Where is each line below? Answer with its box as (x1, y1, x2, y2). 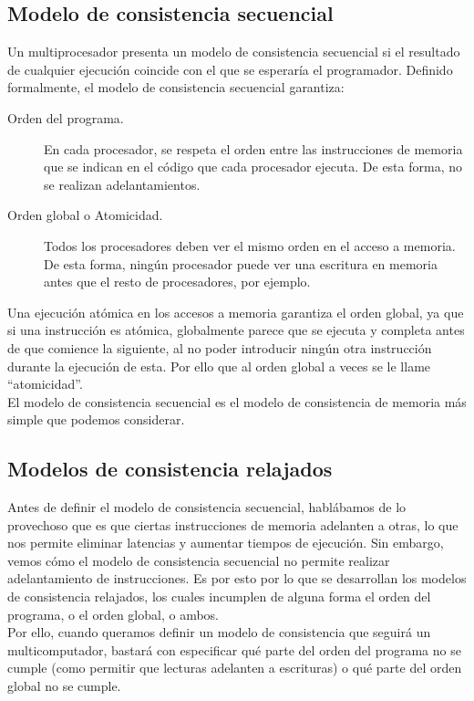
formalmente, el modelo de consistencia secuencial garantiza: (7, 78, 345, 97)
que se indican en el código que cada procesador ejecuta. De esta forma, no (44, 157, 463, 176)
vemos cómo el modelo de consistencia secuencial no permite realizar (7, 550, 390, 570)
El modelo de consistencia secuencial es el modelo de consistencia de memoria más (7, 392, 467, 411)
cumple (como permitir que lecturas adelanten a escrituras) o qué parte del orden (7, 658, 462, 677)
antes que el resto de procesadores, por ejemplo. (44, 272, 311, 291)
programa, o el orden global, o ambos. (7, 604, 219, 623)
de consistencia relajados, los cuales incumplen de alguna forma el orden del (7, 587, 431, 606)
